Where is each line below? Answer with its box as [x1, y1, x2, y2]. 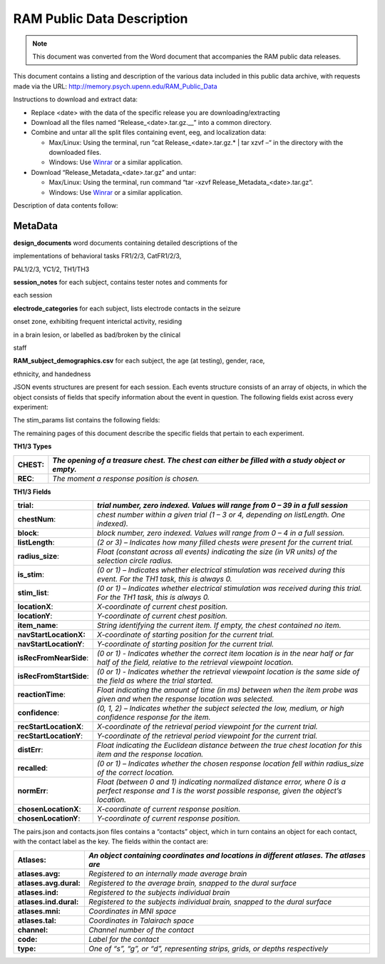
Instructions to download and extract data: [13, 95, 138, 103]
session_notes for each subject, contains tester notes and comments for [13, 278, 228, 287]
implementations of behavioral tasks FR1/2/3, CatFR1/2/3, [13, 252, 182, 260]
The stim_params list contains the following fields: [13, 416, 160, 425]
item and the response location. [96, 749, 204, 759]
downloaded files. [48, 148, 102, 157]
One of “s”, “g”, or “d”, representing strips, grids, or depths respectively [88, 943, 328, 953]
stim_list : [17, 587, 49, 597]
